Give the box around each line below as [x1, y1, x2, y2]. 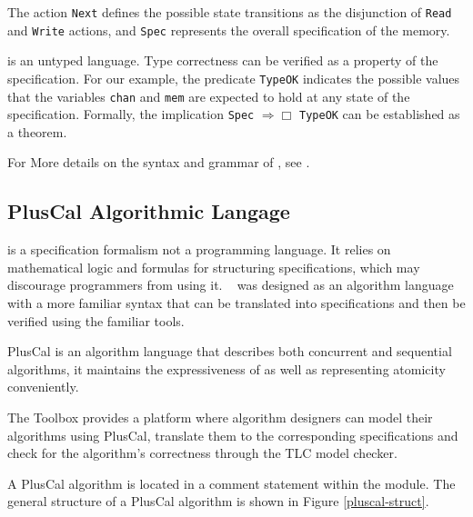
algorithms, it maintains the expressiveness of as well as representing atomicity [7, 359, 446, 378]
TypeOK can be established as [299, 104, 460, 124]
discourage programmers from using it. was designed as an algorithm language [7, 275, 454, 294]
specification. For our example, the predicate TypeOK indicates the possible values [7, 68, 460, 87]
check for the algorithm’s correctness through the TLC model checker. [7, 443, 398, 462]
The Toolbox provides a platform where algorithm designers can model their [7, 408, 433, 427]
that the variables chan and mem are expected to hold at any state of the [7, 86, 410, 105]
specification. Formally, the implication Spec [7, 104, 255, 124]
